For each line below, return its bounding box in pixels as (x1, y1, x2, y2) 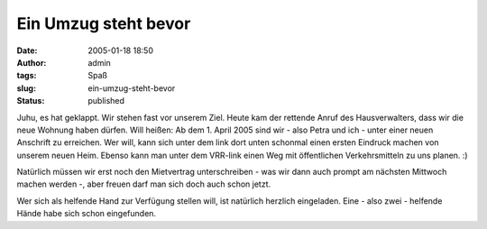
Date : (16, 45, 38, 56)
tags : (16, 70, 37, 81)
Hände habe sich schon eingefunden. (16, 208, 157, 219)
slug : (16, 82, 36, 94)
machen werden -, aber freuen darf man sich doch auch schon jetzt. (16, 179, 271, 189)
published (87, 96, 125, 106)
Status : (16, 96, 45, 106)
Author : (16, 57, 47, 68)
